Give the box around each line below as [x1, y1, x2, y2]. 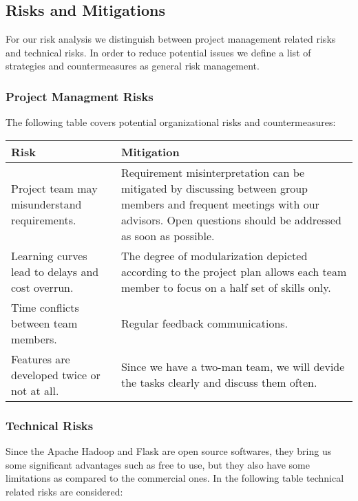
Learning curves [11, 247, 87, 264]
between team [11, 315, 78, 331]
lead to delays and [11, 263, 99, 279]
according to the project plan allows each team [120, 263, 347, 279]
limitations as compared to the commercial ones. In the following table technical [6, 471, 344, 485]
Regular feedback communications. [120, 315, 288, 331]
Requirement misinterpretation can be [120, 164, 305, 180]
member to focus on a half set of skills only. [120, 279, 331, 295]
